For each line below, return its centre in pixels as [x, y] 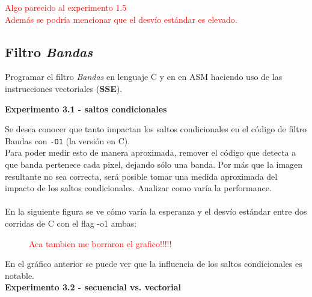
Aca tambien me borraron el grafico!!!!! [100, 243]
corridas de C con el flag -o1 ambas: [71, 223]
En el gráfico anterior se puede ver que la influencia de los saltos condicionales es [154, 264]
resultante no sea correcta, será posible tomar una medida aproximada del [141, 176]
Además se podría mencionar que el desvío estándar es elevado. [121, 19]
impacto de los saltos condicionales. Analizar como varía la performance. [138, 188]
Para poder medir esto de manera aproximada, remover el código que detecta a [151, 152]
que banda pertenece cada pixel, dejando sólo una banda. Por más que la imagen [154, 164]
